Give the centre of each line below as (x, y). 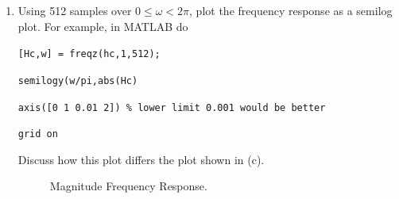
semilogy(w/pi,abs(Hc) (78, 80)
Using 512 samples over (75, 10)
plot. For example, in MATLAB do (103, 26)
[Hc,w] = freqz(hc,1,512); (89, 54)
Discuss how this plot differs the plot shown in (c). (141, 159)
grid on (38, 134)
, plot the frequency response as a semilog (291, 10)
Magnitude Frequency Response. (128, 186)
